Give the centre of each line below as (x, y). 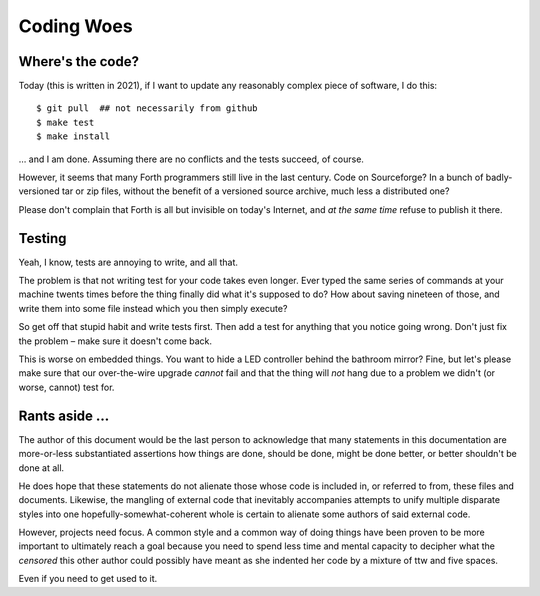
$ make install (73, 136)
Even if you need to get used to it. (88, 579)
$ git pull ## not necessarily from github (147, 108)
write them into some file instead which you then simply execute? (153, 308)
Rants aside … (64, 415)
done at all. (41, 467)
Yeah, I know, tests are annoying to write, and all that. (128, 262)
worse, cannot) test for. (66, 387)
